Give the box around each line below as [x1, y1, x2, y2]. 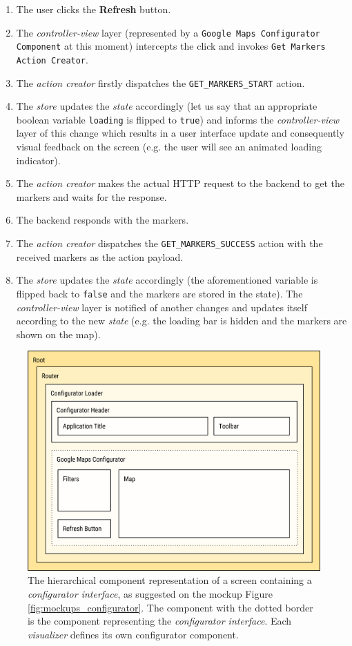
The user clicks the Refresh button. [16, 2, 171, 16]
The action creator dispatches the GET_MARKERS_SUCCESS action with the [16, 236, 323, 251]
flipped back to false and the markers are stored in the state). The [16, 286, 303, 300]
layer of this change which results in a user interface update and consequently [16, 126, 344, 140]
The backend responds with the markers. [16, 213, 189, 227]
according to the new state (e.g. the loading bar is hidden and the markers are [16, 313, 347, 328]
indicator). [16, 153, 61, 167]
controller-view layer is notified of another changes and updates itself [16, 300, 307, 314]
